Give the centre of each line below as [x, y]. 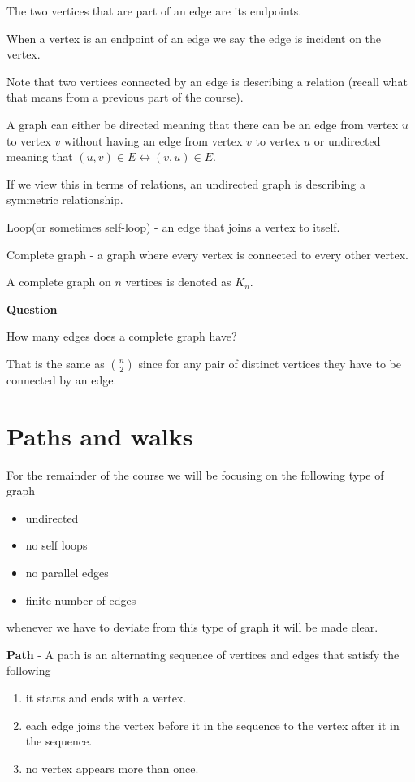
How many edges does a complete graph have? [122, 336]
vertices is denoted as [178, 282]
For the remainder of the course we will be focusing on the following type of [195, 474]
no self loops [56, 545]
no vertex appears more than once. [112, 768]
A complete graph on [59, 282]
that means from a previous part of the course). [125, 97]
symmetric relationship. [65, 200]
